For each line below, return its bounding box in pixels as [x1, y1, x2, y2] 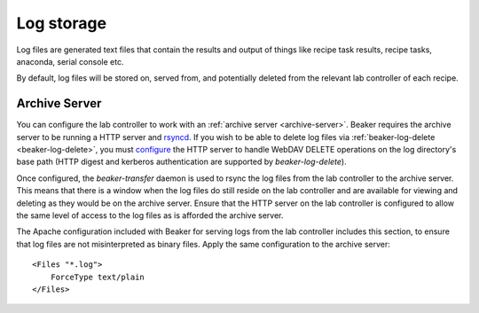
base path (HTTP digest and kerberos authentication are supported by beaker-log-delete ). [16, 156, 347, 168]
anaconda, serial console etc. [16, 56, 124, 67]
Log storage [16, 13, 106, 33]
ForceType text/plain [50, 271, 145, 282]
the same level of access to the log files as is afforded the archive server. [16, 209, 284, 221]
